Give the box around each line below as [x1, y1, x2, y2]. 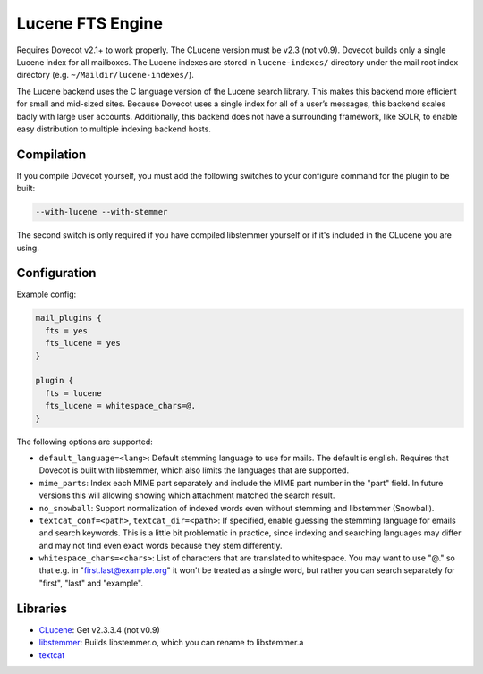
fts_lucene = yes [45, 338, 121, 349]
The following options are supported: [16, 436, 153, 447]
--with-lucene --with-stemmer [35, 206, 168, 217]
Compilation [16, 147, 87, 162]
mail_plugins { [35, 313, 102, 324]
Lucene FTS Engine [16, 13, 163, 33]
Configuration [16, 265, 97, 281]
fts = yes [45, 325, 89, 335]
